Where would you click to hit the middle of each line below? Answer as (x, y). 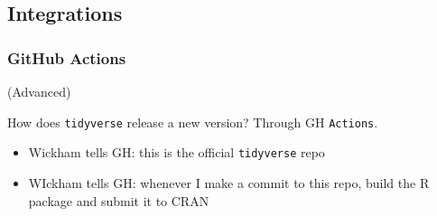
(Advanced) (39, 91)
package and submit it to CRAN (119, 200)
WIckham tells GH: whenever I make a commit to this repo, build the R (229, 182)
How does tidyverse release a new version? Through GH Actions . (193, 122)
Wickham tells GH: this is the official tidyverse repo (177, 152)
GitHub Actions (67, 57)
